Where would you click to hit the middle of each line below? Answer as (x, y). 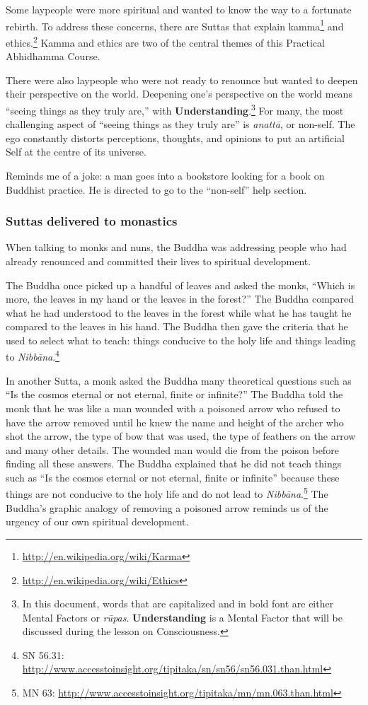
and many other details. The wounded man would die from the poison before (172, 449)
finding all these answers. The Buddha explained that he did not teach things (174, 464)
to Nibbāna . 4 (33, 356)
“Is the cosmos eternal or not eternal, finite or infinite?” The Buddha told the (174, 394)
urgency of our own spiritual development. (97, 522)
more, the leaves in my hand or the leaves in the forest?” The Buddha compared (180, 299)
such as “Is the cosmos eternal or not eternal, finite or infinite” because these (173, 477)
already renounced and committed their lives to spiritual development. (159, 261)
